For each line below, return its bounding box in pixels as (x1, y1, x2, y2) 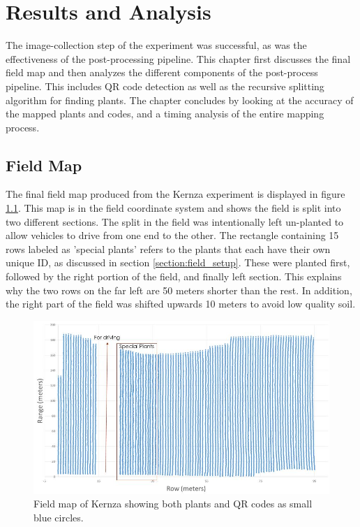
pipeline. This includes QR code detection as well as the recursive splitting (6, 78, 324, 93)
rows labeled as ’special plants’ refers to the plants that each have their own (6, 241, 331, 256)
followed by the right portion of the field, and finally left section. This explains (6, 269, 342, 284)
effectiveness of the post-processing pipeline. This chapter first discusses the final (6, 51, 351, 66)
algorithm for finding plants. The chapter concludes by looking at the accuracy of (6, 92, 354, 107)
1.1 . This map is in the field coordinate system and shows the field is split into (6, 201, 341, 215)
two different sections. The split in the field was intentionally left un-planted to (6, 214, 344, 229)
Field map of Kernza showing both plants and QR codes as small (33, 496, 313, 511)
